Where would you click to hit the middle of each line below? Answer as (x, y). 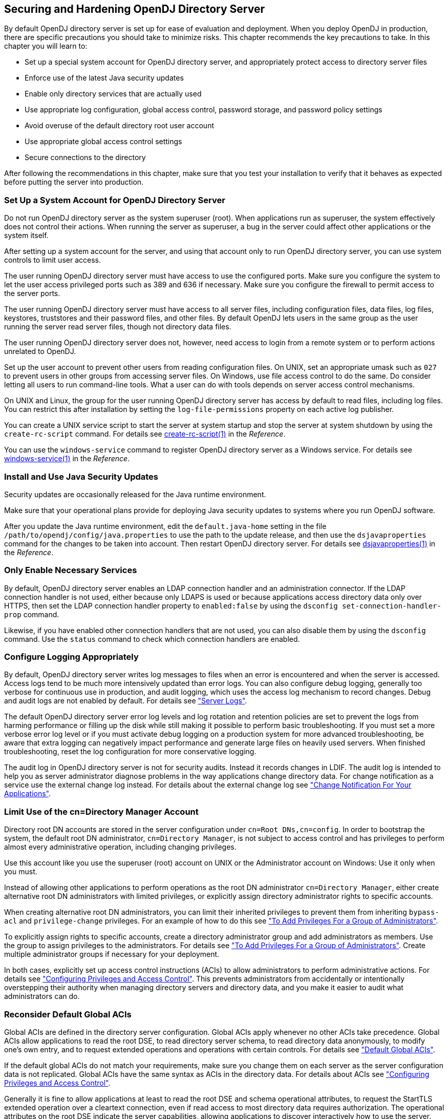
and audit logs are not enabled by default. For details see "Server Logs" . (126, 701)
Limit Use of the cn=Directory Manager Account (101, 811)
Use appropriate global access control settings (103, 142)
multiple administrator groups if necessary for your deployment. (112, 954)
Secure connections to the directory (85, 158)
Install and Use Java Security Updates (81, 476)
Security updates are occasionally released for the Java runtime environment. (135, 494)
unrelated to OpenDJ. (40, 351)
